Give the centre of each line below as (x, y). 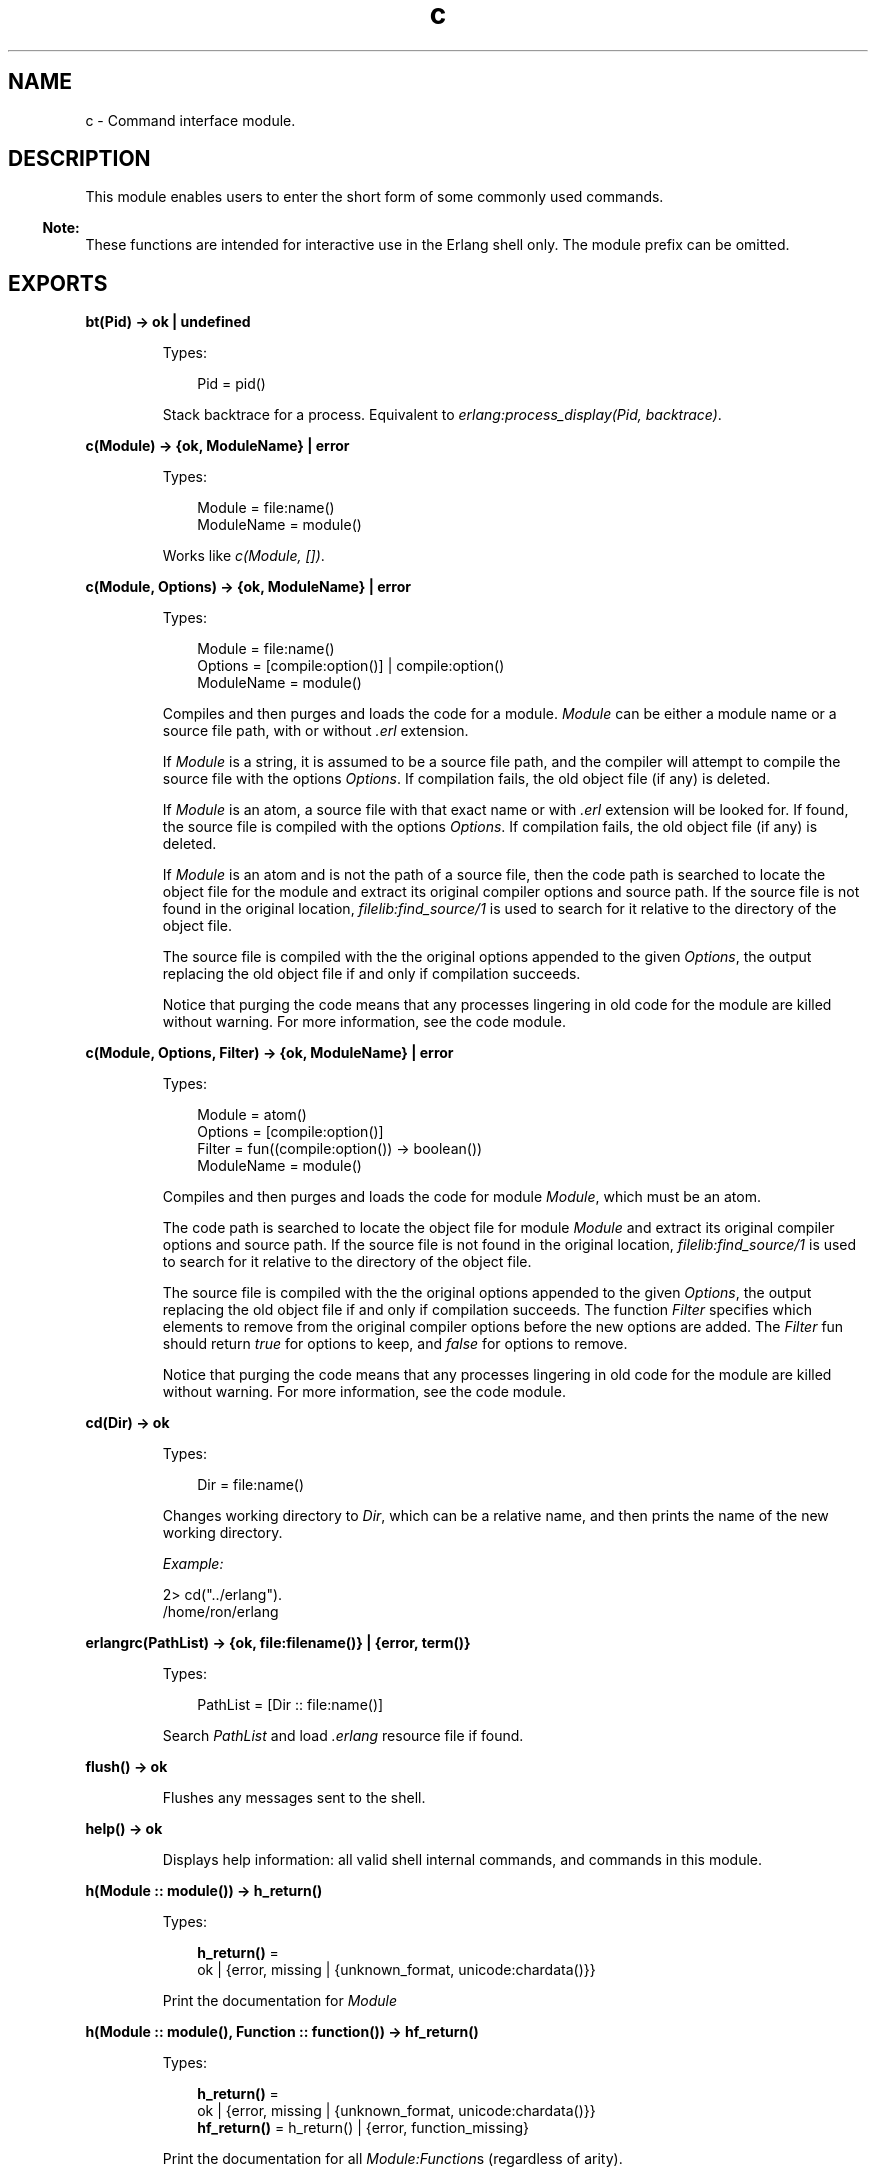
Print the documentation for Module (280, 2001)
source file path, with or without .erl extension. (315, 731)
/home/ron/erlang (220, 1612)
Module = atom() (252, 1115)
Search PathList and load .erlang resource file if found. (343, 1736)
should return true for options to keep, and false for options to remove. (395, 1344)
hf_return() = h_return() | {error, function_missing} (363, 2128)
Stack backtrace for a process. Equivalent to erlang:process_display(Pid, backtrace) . (442, 415)
